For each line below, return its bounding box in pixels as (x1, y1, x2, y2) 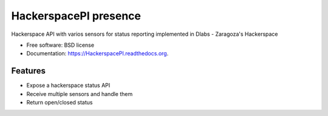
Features (11, 66, 46, 76)
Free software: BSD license (26, 41, 94, 49)
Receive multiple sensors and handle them (26, 90, 133, 97)
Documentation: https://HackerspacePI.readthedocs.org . (26, 50, 169, 57)
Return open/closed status (26, 99, 93, 106)
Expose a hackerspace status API (26, 82, 111, 89)
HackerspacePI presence (11, 9, 141, 22)
